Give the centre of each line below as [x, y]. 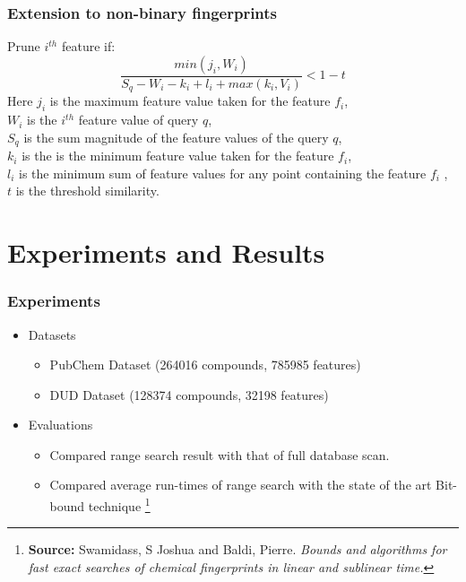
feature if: [88, 46]
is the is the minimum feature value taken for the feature [178, 156]
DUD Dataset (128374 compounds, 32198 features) [189, 394]
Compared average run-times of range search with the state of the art [241, 485]
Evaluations [60, 425]
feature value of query [138, 120]
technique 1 [119, 504]
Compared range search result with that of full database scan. [220, 454]
